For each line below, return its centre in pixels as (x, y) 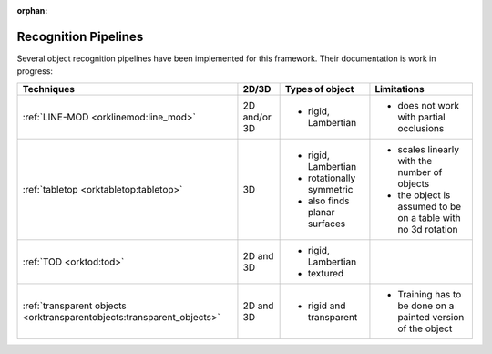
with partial (421, 117)
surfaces (327, 224)
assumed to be (430, 206)
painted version (431, 317)
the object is (424, 194)
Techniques (48, 88)
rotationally (332, 178)
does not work (429, 105)
